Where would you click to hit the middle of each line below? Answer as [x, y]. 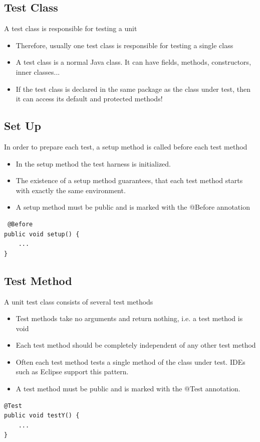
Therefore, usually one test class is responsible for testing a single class [124, 45]
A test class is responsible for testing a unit [71, 28]
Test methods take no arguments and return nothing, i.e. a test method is [129, 318]
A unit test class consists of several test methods [79, 301]
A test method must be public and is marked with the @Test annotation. [128, 389]
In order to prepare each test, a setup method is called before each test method [126, 146]
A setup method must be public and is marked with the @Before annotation [133, 207]
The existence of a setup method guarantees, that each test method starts [129, 180]
